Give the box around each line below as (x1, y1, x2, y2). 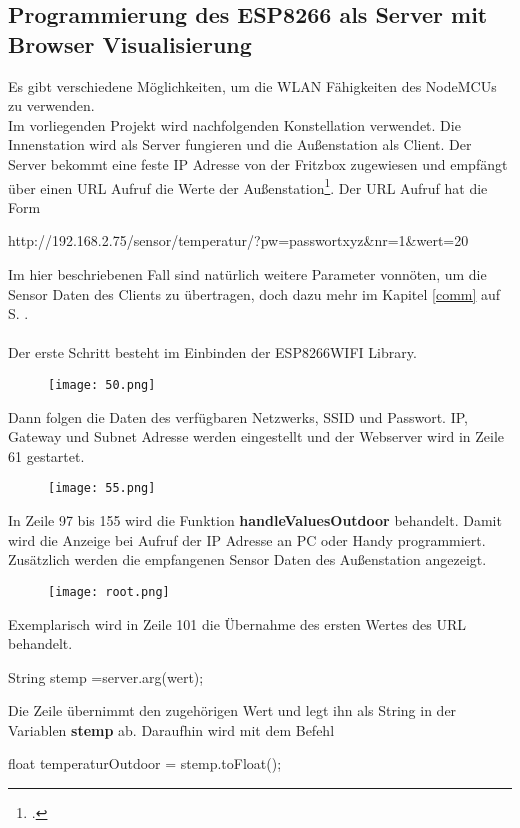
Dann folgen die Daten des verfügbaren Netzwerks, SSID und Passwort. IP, (8, 406, 468, 427)
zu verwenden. (8, 95, 95, 116)
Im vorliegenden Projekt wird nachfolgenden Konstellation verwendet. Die (8, 114, 461, 135)
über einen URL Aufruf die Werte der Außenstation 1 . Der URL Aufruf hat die (8, 174, 488, 198)
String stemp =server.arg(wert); (8, 666, 204, 687)
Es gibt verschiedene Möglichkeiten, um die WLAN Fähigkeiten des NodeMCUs (8, 75, 497, 96)
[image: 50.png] (48, 377, 156, 392)
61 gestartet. (8, 445, 85, 466)
